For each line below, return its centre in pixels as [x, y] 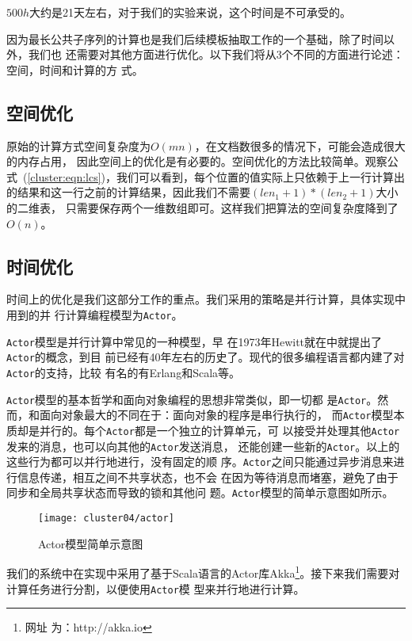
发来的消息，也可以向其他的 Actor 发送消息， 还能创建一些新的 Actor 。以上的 [203, 446]
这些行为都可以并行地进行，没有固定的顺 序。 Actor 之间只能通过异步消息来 [200, 462]
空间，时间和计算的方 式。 [75, 69]
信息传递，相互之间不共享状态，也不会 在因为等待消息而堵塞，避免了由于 [208, 477]
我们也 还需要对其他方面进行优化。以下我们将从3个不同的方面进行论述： [216, 54]
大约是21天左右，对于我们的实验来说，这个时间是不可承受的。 [191, 12]
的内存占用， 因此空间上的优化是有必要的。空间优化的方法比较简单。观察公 [202, 161]
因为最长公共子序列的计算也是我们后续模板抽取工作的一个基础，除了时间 [195, 38]
